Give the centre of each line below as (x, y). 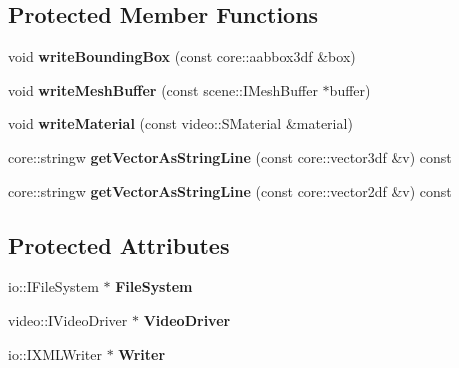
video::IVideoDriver (68, 319)
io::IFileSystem (53, 286)
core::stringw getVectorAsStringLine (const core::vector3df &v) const (230, 156)
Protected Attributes (119, 244)
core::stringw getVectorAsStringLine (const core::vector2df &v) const (230, 190)
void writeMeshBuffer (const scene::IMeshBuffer (163, 89)
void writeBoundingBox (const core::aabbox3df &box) (182, 56)
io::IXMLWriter (55, 353)
